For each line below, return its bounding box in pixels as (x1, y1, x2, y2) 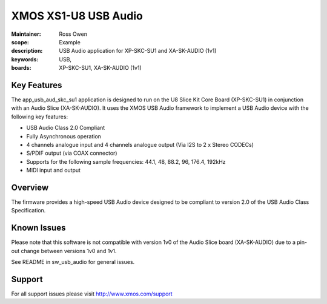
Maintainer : (11, 30, 42, 38)
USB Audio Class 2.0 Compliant (26, 124, 105, 132)
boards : (11, 64, 31, 72)
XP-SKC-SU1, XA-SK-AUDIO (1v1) (59, 64, 142, 72)
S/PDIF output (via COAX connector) (26, 149, 117, 157)
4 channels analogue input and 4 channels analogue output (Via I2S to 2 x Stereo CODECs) (26, 141, 254, 148)
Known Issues (11, 223, 66, 233)
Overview (11, 182, 49, 192)
